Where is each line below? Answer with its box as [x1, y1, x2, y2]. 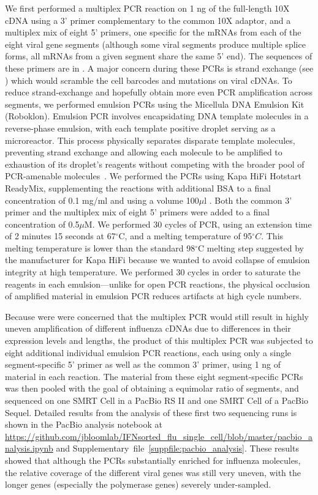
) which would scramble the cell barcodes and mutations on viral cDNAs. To [5, 73, 292, 86]
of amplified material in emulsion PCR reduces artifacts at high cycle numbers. [5, 289, 302, 302]
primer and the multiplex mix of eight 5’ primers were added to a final [5, 206, 270, 218]
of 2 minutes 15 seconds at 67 [5, 229, 116, 242]
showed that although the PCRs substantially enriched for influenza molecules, [5, 453, 301, 466]
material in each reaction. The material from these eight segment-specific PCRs [5, 370, 303, 382]
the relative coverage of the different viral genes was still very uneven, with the [5, 466, 301, 478]
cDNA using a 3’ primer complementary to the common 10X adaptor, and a [5, 13, 291, 26]
